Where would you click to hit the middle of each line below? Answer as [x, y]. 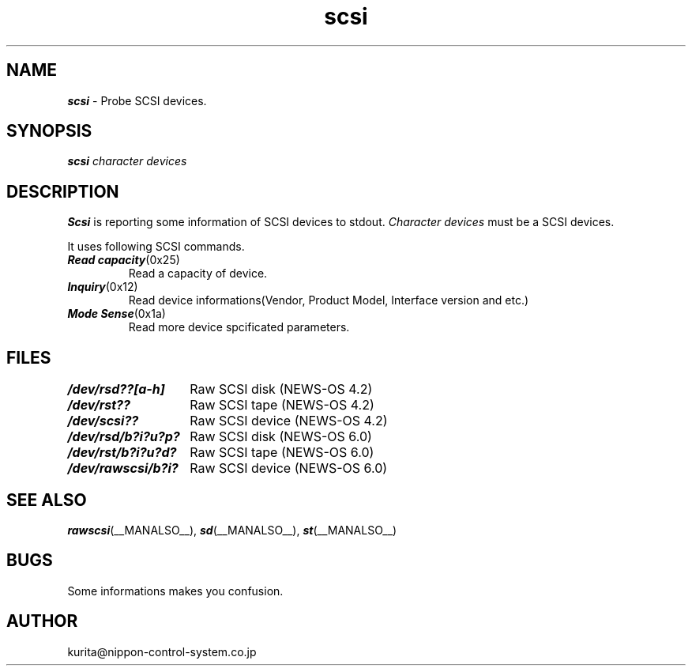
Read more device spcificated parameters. [239, 327]
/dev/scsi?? [103, 421]
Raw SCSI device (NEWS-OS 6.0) [289, 468]
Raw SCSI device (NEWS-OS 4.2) [289, 421]
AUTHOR [42, 621]
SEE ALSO [47, 500]
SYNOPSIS [49, 131]
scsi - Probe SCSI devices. [137, 100]
